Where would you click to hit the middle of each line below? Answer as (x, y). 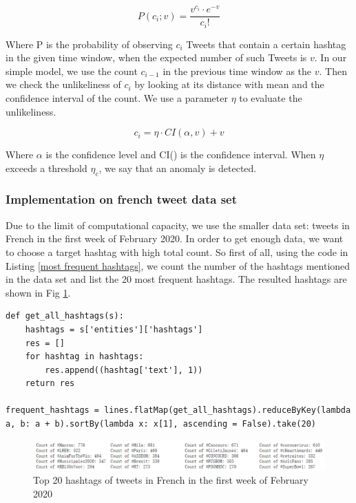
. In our (331, 57)
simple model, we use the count (72, 71)
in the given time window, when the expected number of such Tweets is (156, 57)
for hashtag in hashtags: (84, 357)
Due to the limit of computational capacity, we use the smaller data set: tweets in (178, 225)
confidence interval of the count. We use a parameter (117, 97)
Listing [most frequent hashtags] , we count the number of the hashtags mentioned (178, 265)
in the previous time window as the (237, 71)
